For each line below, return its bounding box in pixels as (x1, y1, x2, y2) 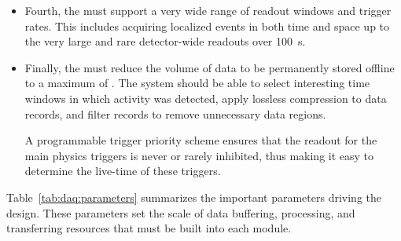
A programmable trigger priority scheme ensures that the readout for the (24, 132, 377, 148)
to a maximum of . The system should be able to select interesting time (24, 75, 370, 91)
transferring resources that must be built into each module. (6, 220, 292, 236)
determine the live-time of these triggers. (24, 162, 221, 179)
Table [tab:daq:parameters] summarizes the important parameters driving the (6, 188, 382, 205)
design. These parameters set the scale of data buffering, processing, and (6, 204, 355, 221)
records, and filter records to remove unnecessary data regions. (24, 105, 326, 122)
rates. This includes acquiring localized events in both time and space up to (24, 17, 390, 34)
